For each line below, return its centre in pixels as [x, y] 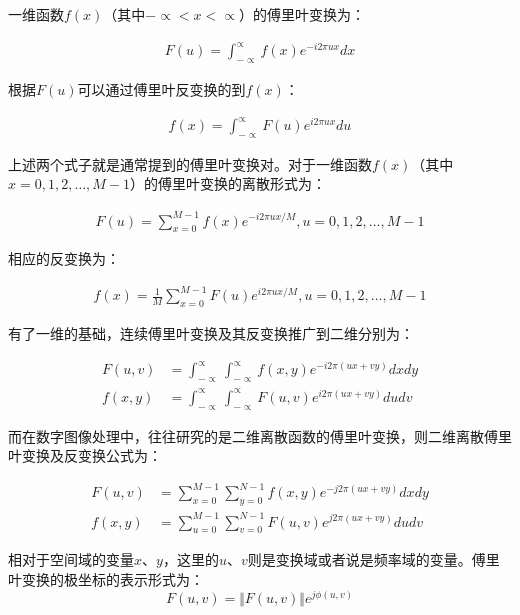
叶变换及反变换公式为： [85, 455]
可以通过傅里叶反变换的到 [161, 88]
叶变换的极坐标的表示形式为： [106, 578]
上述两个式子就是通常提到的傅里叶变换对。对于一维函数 [190, 163]
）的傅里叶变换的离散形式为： [228, 183]
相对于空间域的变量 [71, 559]
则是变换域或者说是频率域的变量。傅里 [373, 559]
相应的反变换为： [64, 258]
